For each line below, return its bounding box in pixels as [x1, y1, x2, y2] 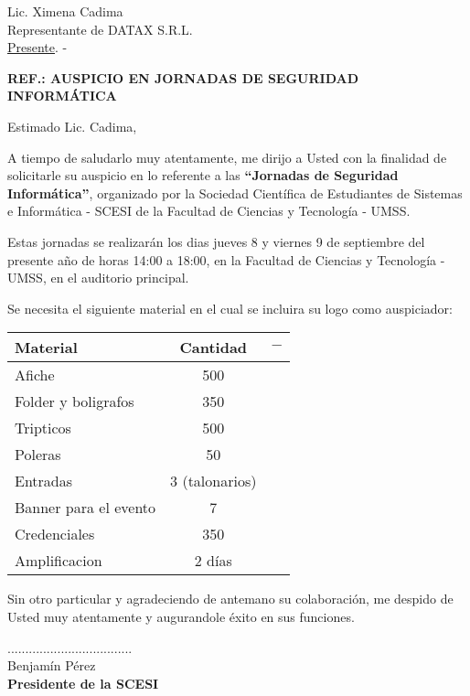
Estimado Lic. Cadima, [7, 116, 137, 135]
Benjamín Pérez [7, 656, 96, 675]
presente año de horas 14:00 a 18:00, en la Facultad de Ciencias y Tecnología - [7, 250, 445, 269]
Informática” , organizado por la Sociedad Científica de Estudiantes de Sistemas [7, 183, 463, 202]
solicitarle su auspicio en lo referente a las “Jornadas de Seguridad [7, 166, 399, 185]
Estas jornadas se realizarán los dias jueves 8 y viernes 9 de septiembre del [7, 231, 425, 251]
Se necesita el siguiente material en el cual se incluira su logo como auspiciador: [7, 298, 453, 317]
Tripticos [15, 417, 71, 439]
